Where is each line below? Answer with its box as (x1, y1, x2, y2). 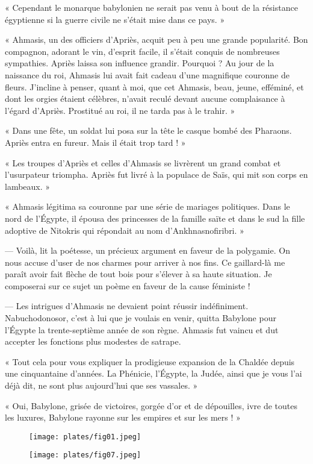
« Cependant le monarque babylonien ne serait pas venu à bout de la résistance (5, 1, 298, 13)
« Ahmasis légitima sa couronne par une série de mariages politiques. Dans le (5, 200, 290, 213)
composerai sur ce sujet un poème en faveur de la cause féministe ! (5, 279, 250, 292)
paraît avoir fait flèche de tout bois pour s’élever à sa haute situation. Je (5, 268, 272, 280)
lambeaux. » (5, 180, 51, 192)
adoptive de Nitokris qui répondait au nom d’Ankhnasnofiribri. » (5, 224, 244, 236)
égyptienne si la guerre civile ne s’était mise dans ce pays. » (5, 13, 225, 25)
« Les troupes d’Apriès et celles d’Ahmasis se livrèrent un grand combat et (5, 156, 281, 169)
